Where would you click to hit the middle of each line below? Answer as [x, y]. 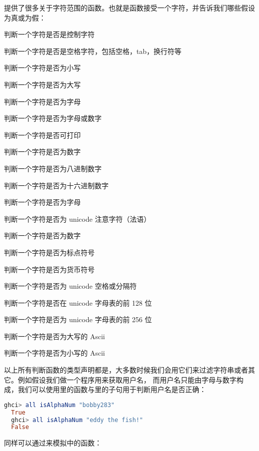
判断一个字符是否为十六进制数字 [56, 185]
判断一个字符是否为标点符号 [49, 252]
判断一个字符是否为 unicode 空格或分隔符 [70, 286]
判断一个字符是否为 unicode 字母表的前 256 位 [78, 319]
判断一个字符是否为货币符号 [49, 269]
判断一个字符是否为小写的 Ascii [55, 353]
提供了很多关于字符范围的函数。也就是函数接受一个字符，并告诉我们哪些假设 [129, 7]
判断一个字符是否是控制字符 [49, 34]
